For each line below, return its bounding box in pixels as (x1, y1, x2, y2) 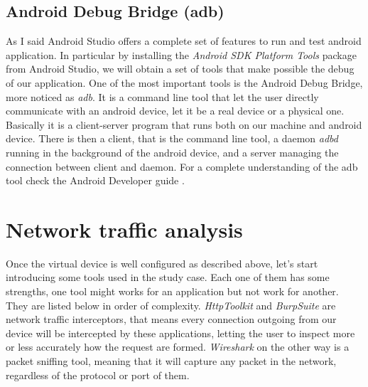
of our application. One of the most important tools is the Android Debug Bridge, (6, 75, 363, 90)
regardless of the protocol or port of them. (6, 367, 190, 382)
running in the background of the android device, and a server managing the (6, 144, 339, 159)
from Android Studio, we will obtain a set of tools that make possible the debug (6, 61, 355, 76)
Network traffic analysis (6, 214, 243, 243)
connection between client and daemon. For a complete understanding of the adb (6, 159, 358, 174)
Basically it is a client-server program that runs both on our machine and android (6, 117, 362, 132)
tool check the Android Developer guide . (6, 173, 185, 188)
